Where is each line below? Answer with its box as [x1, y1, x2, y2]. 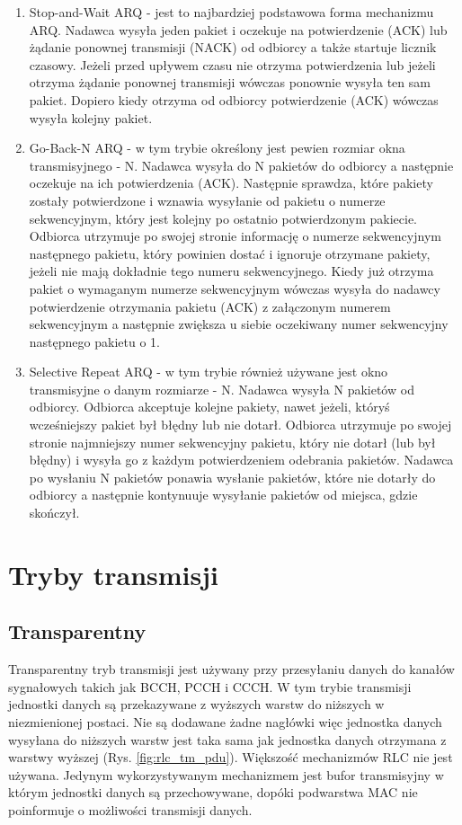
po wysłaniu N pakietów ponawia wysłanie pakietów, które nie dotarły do [29, 467, 436, 486]
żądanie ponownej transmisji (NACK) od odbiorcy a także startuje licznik [29, 38, 437, 57]
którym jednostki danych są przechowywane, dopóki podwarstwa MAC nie [8, 783, 418, 802]
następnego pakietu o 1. [29, 332, 160, 350]
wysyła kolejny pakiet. [29, 108, 153, 127]
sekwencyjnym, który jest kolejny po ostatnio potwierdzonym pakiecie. [29, 208, 417, 227]
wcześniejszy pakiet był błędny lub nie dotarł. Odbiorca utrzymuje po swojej [29, 415, 452, 434]
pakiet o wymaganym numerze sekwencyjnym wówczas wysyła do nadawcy [29, 279, 440, 297]
